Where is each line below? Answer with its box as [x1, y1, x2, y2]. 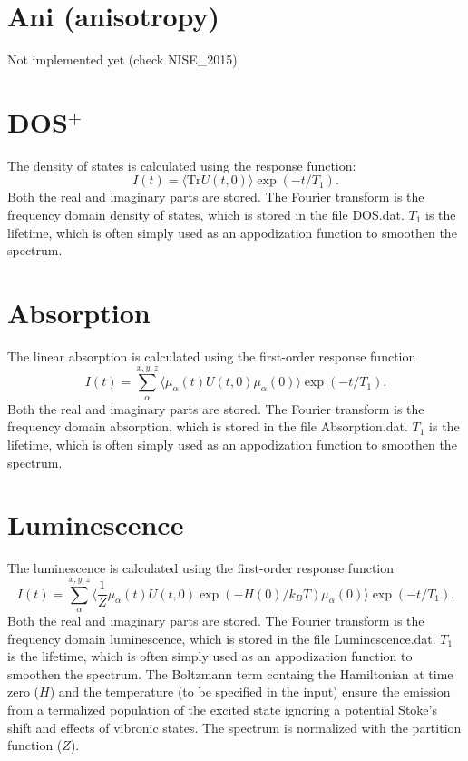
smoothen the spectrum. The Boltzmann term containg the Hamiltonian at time [7, 664, 453, 683]
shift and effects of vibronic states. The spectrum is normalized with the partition [7, 717, 462, 736]
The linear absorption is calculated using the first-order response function [7, 346, 416, 365]
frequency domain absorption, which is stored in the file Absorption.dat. [7, 417, 408, 436]
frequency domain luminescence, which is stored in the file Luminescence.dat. [7, 628, 436, 647]
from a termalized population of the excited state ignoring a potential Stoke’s [7, 699, 437, 718]
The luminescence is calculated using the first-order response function [7, 558, 395, 578]
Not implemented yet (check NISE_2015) [7, 50, 238, 69]
